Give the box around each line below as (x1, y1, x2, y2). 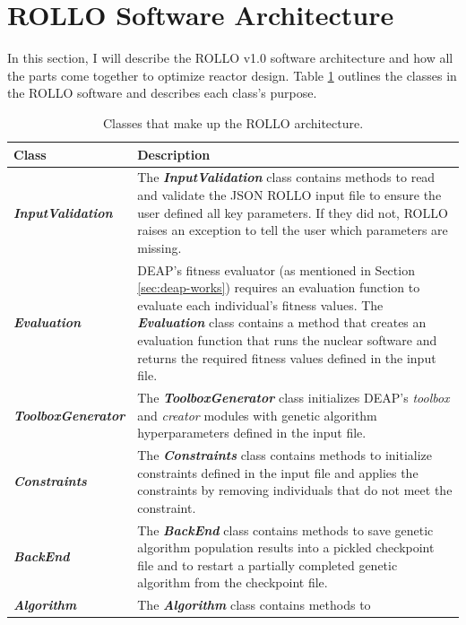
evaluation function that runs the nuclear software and (137, 330, 437, 349)
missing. (137, 238, 182, 256)
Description (137, 144, 211, 163)
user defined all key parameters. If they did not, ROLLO (137, 203, 448, 221)
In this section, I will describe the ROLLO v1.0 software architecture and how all (7, 48, 453, 67)
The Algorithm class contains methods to (137, 595, 371, 614)
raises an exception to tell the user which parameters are (137, 221, 448, 239)
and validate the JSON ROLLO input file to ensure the (137, 185, 442, 204)
